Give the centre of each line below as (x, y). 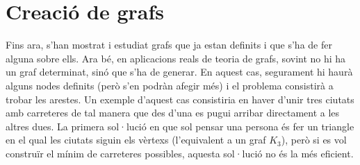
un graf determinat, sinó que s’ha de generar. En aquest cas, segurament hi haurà (179, 72)
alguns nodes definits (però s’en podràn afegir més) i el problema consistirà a (170, 85)
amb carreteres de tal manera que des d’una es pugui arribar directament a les (173, 113)
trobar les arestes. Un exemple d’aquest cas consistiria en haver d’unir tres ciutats (180, 99)
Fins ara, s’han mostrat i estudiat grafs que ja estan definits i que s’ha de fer (169, 45)
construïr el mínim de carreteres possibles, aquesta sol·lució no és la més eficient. (180, 153)
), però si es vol (314, 140)
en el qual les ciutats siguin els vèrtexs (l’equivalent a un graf (136, 140)
